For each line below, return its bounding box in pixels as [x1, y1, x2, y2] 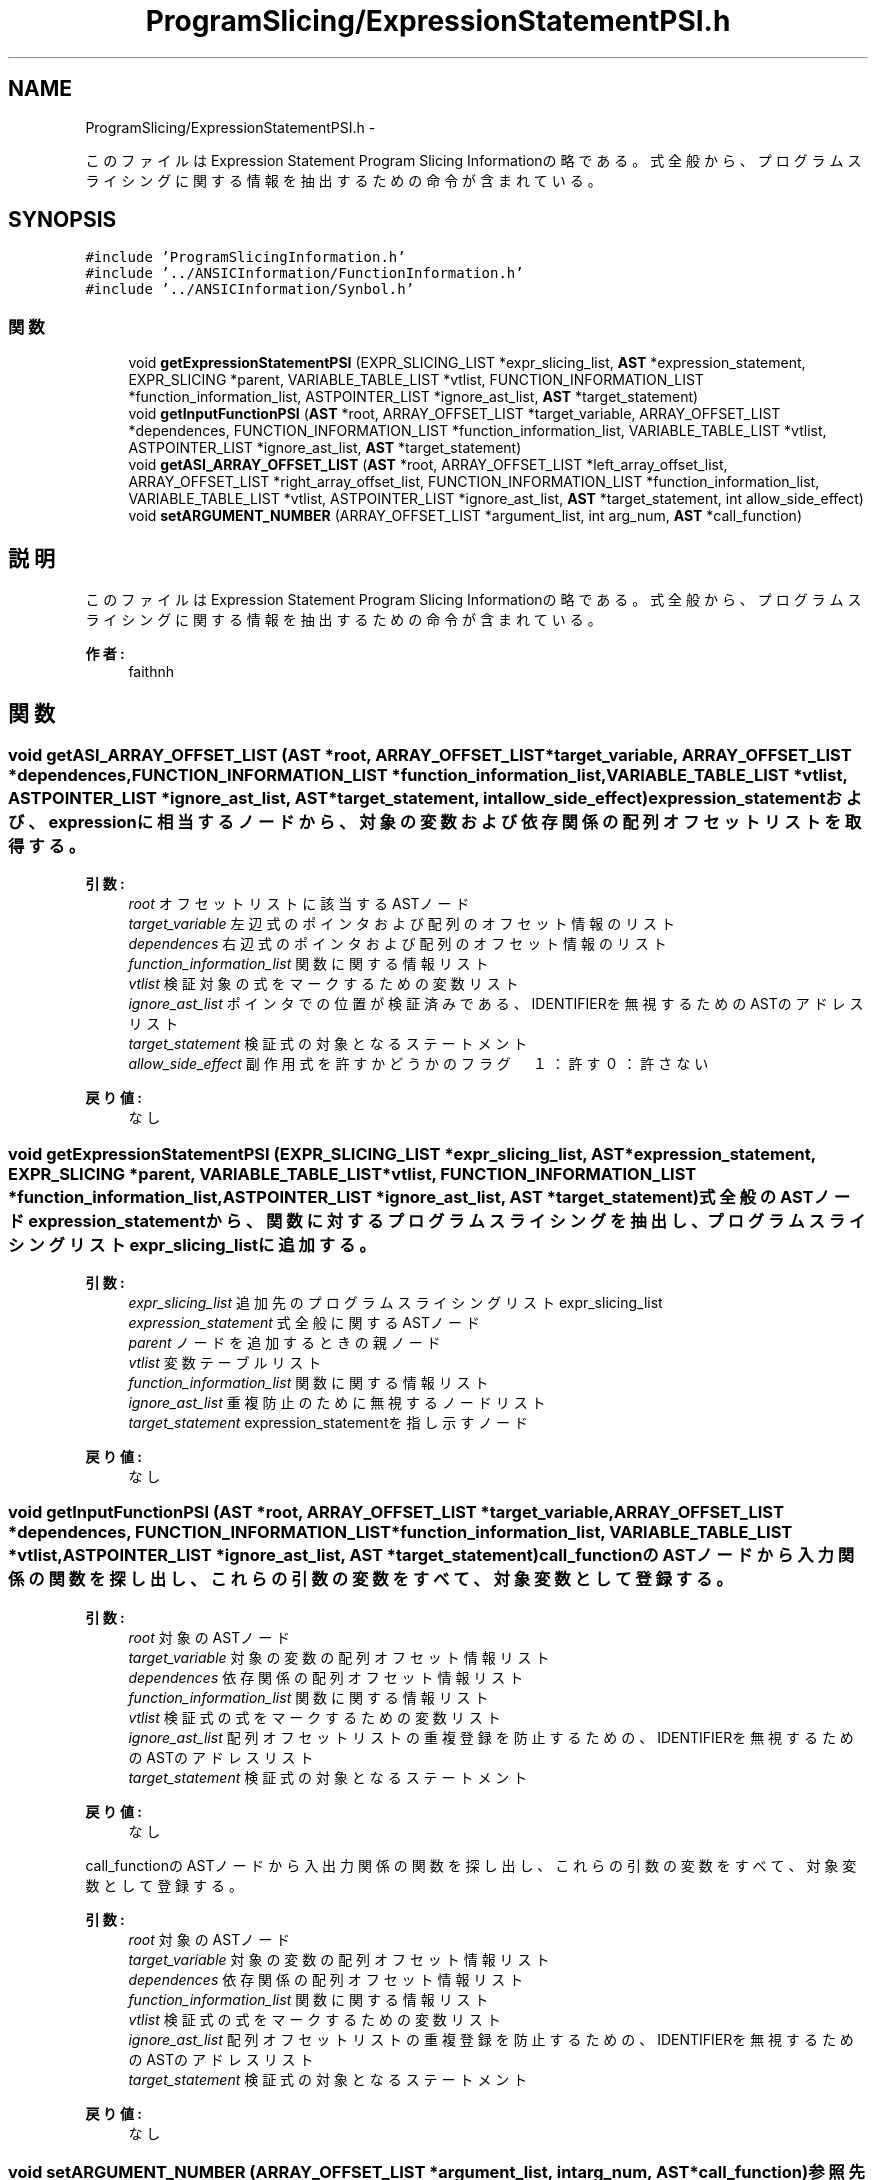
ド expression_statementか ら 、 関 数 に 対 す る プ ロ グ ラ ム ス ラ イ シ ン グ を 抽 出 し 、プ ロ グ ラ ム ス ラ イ [8, 1210, 866, 1231]
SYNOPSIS [8, 207, 117, 233]
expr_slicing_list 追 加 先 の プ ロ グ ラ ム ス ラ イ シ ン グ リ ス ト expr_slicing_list [128, 1294, 663, 1311]
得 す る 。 [8, 835, 86, 856]
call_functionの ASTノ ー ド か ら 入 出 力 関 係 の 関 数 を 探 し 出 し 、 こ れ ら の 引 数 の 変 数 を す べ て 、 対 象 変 [85, 1856, 857, 1874]
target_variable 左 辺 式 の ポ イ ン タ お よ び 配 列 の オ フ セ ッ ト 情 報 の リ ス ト [128, 915, 676, 933]
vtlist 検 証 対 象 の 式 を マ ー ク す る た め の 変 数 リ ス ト [128, 975, 519, 993]
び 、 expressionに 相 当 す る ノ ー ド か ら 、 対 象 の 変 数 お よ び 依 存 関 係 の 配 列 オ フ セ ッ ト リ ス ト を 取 [8, 811, 862, 832]
